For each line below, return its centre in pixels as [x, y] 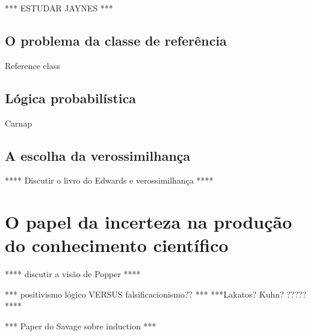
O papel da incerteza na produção [149, 222]
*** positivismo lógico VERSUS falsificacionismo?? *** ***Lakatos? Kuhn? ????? [156, 294]
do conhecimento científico [117, 245]
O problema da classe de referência [116, 40]
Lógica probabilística [71, 97]
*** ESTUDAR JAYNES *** [59, 8]
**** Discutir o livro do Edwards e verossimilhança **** [109, 180]
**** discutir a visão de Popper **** [73, 274]
